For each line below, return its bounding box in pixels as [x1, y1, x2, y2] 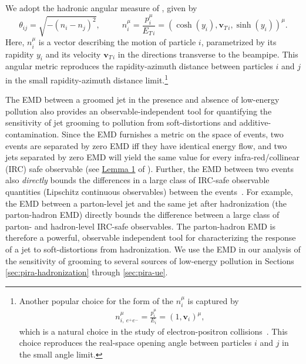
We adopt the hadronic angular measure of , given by [5, 2, 197, 14]
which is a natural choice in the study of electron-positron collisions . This [19, 325, 288, 337]
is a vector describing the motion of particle [38, 36, 196, 48]
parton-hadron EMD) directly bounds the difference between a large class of [5, 208, 280, 221]
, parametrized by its [201, 36, 277, 48]
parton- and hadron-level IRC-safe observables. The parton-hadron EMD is [5, 220, 275, 232]
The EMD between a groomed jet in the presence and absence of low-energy [5, 93, 280, 106]
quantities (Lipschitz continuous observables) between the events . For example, [5, 185, 293, 197]
